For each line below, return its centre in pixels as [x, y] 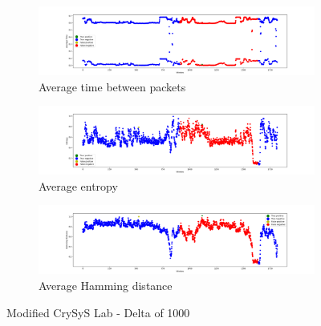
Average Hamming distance [106, 285]
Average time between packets [112, 86]
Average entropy [78, 185]
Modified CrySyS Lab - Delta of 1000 [98, 312]
